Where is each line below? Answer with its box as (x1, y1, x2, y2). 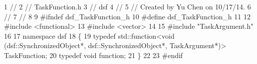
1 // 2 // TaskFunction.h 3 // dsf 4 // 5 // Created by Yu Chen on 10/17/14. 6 (4, 1, 251, 11)
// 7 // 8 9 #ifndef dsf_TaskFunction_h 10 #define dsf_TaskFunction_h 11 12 (4, 11, 251, 21)
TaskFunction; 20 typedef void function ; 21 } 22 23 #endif (4, 50, 183, 60)
